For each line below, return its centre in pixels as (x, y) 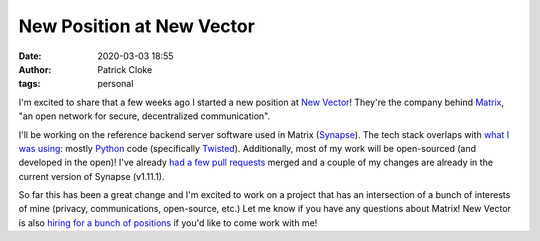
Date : (30, 56)
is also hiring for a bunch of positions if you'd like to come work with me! (168, 222)
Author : (35, 69)
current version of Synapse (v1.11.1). (91, 176)
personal (115, 84)
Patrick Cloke (125, 69)
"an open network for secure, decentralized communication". (144, 116)
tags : (29, 84)
